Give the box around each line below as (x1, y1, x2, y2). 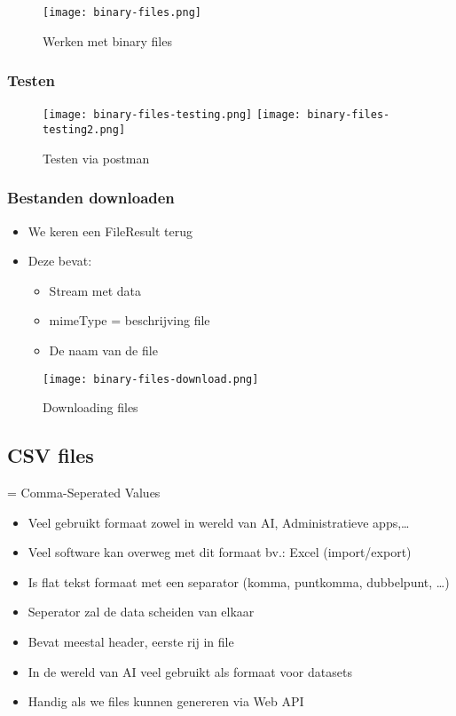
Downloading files (43, 398, 138, 417)
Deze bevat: (28, 251, 92, 270)
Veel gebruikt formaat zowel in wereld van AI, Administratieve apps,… (28, 513, 410, 531)
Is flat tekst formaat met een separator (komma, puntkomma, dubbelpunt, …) (28, 572, 450, 591)
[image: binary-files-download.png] (43, 372, 259, 386)
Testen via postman (43, 148, 150, 167)
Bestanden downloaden (7, 187, 175, 209)
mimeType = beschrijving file (49, 311, 210, 330)
